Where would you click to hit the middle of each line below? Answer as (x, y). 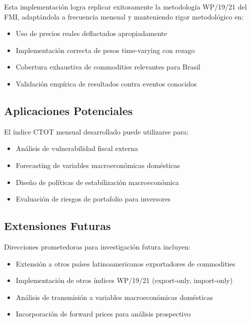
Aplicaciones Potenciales (68, 110)
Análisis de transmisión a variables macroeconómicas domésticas (114, 297)
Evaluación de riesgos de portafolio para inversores (93, 199)
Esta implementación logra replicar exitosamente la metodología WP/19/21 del (125, 6)
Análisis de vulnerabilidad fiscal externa (77, 148)
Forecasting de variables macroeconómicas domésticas (98, 165)
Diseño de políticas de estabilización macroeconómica (97, 182)
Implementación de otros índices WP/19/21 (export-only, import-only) (124, 280)
